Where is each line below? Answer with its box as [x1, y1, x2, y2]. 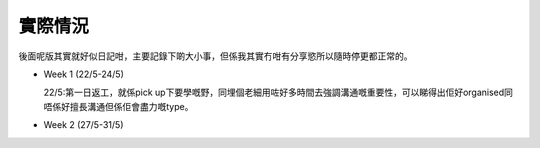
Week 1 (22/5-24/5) [43, 68, 124, 80]
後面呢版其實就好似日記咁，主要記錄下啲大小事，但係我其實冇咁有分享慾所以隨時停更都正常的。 [18, 50, 413, 62]
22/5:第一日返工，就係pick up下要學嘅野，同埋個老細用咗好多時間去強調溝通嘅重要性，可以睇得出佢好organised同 [43, 86, 514, 99]
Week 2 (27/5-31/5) [43, 119, 124, 131]
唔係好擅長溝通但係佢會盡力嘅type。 [43, 100, 194, 112]
